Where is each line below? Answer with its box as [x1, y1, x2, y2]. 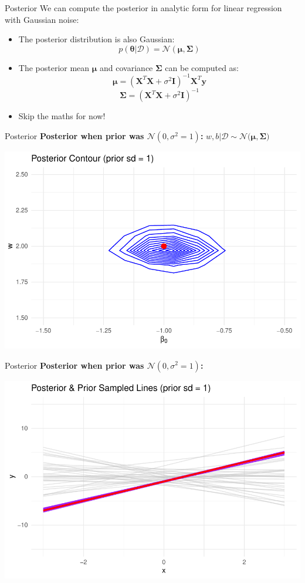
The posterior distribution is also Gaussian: [18, 33, 175, 45]
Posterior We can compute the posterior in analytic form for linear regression [5, 2, 282, 14]
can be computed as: [165, 61, 239, 73]
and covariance [100, 61, 153, 73]
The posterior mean [18, 61, 90, 73]
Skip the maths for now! [18, 110, 106, 122]
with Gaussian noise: [5, 13, 79, 25]
